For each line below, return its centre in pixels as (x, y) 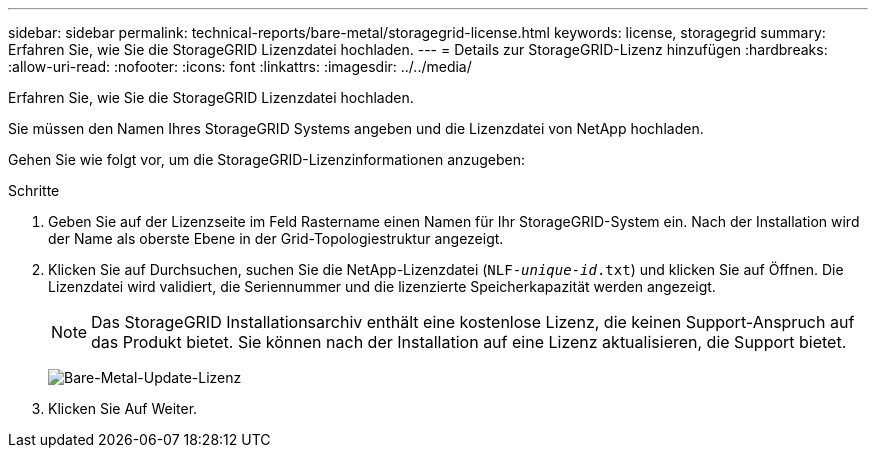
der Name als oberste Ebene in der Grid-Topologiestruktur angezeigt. (276, 238)
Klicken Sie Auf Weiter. (123, 408)
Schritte (34, 190)
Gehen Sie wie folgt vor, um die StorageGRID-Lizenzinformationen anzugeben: (267, 159)
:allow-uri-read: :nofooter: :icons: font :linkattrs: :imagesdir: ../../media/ (240, 66)
